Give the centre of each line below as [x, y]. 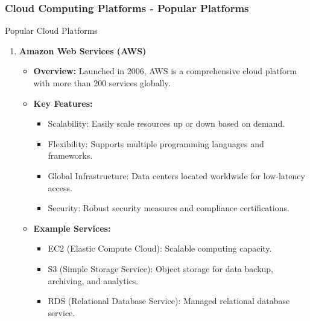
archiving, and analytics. [93, 280]
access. [60, 187]
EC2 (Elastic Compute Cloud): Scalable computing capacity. [160, 248]
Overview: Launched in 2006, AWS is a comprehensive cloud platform [165, 71]
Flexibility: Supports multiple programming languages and [156, 143]
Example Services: [72, 228]
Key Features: [63, 103]
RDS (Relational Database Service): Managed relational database [169, 301]
